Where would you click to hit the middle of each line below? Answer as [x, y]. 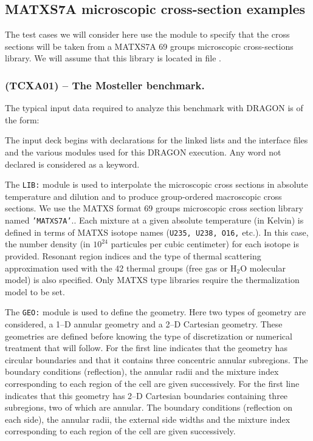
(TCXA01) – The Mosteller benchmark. [105, 85]
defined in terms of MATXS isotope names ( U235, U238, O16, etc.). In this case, [157, 232]
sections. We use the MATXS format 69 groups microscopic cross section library [154, 208]
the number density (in [48, 244]
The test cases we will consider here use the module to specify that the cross [147, 34]
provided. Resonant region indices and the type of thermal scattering [133, 255]
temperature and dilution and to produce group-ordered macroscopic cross [143, 196]
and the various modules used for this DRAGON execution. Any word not [143, 152]
